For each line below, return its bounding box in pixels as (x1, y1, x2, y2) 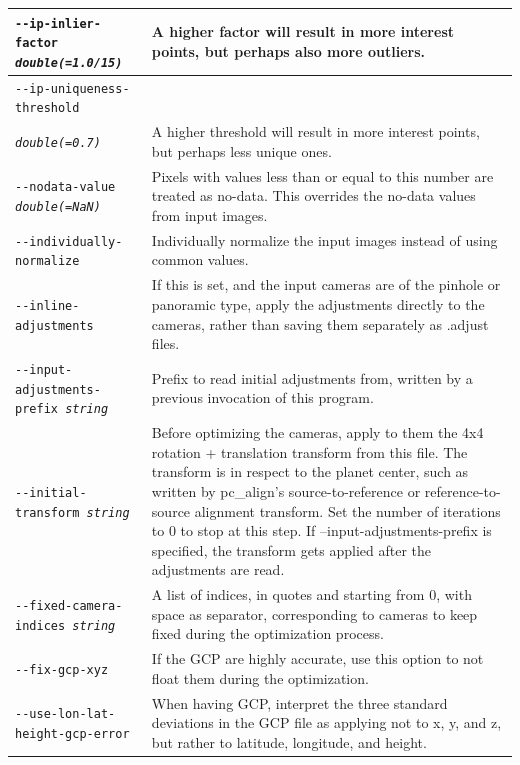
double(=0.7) (15, 136, 101, 151)
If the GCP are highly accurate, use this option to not (151, 648, 484, 669)
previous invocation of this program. (151, 387, 374, 408)
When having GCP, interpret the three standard (151, 692, 448, 713)
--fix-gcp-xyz (15, 662, 109, 677)
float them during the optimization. (151, 667, 369, 688)
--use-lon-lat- (15, 707, 116, 722)
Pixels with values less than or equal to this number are (151, 165, 494, 186)
